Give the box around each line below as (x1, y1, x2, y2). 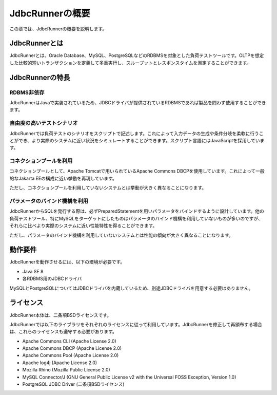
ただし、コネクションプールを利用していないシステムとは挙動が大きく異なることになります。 (9, 185, 207, 191)
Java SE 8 (22, 268, 44, 274)
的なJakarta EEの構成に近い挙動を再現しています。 (9, 175, 117, 181)
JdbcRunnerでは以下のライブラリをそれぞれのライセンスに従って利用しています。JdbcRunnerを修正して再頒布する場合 (9, 321, 263, 327)
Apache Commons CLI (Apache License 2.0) (22, 338, 116, 344)
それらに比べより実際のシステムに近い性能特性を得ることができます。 (9, 222, 157, 229)
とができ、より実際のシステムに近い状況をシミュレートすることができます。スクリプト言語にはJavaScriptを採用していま (9, 137, 265, 143)
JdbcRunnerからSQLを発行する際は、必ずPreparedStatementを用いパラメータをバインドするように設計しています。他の (9, 208, 264, 214)
